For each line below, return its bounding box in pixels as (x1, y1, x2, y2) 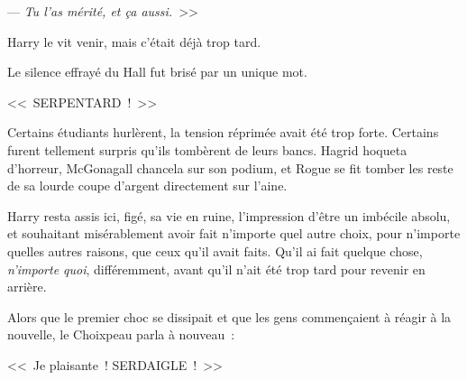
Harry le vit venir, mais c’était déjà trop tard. (7, 32, 261, 51)
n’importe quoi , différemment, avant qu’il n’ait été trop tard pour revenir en (7, 259, 426, 278)
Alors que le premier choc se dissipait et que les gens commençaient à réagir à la (7, 307, 452, 326)
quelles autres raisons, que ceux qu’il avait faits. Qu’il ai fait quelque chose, (7, 241, 423, 260)
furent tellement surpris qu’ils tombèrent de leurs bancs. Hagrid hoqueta (7, 140, 407, 159)
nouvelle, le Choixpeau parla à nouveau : (7, 325, 235, 344)
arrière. (7, 277, 47, 296)
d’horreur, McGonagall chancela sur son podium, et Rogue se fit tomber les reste (7, 158, 453, 177)
